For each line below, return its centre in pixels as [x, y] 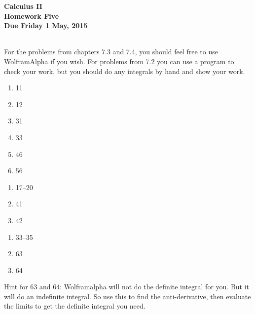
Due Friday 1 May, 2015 [46, 25]
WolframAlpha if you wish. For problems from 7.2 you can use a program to [119, 61]
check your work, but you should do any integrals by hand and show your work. [125, 71]
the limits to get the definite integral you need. [75, 306]
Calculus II [23, 6]
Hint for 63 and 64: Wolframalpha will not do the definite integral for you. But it [127, 287]
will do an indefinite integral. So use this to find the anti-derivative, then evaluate [127, 296]
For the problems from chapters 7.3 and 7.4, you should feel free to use [111, 52]
